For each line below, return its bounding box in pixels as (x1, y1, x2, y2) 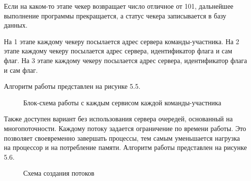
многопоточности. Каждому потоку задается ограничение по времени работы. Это (4, 123, 246, 133)
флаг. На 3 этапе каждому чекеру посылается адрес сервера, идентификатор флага (4, 55, 247, 65)
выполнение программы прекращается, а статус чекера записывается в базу (4, 10, 226, 20)
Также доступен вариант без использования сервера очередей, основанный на (4, 114, 233, 124)
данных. (4, 20, 28, 30)
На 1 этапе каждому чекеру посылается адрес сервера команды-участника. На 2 (4, 36, 239, 46)
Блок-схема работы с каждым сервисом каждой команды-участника (23, 97, 221, 107)
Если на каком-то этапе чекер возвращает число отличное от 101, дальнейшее (4, 1, 234, 11)
